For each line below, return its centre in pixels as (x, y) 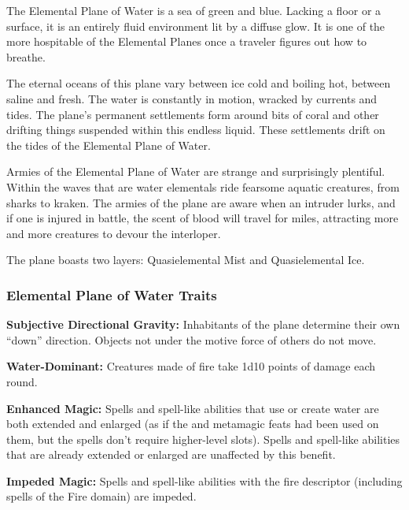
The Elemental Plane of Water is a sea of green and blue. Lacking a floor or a (194, 10)
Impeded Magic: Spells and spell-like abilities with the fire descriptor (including (204, 480)
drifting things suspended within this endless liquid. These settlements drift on (196, 130)
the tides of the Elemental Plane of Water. (109, 145)
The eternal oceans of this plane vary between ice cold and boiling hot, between (199, 83)
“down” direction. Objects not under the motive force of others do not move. (192, 339)
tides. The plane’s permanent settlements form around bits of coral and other (193, 114)
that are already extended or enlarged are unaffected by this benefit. (171, 454)
